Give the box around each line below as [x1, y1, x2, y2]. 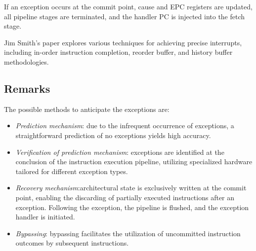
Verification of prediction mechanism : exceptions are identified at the [15, 146, 224, 157]
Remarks [4, 80, 50, 96]
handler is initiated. [15, 212, 75, 222]
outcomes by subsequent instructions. [15, 238, 129, 248]
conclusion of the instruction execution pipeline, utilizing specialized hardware [15, 156, 253, 167]
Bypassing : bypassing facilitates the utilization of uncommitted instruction [15, 228, 241, 238]
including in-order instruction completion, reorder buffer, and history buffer [4, 47, 233, 57]
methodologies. [4, 56, 49, 67]
